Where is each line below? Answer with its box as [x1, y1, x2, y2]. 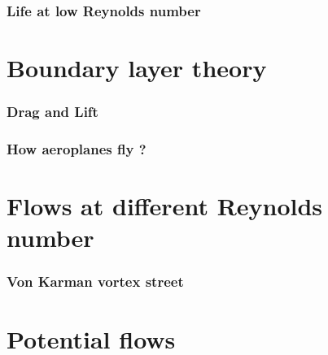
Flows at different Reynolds [7, 189, 323, 223]
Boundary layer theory [7, 51, 267, 84]
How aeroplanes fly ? [7, 138, 147, 158]
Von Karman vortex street [7, 271, 184, 292]
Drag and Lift [7, 102, 98, 122]
